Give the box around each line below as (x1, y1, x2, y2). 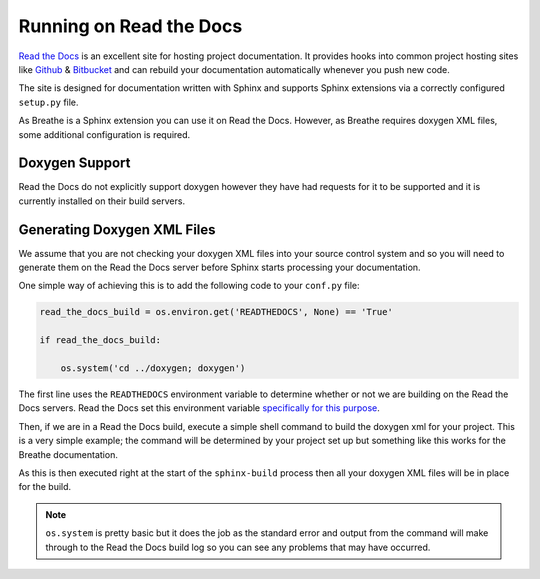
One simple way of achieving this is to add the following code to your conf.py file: (18, 280, 360, 292)
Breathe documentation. (18, 448, 119, 460)
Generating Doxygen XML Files (18, 221, 216, 238)
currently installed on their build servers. (18, 195, 185, 207)
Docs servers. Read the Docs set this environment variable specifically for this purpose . (18, 402, 380, 414)
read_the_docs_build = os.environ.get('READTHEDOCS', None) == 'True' (39, 306, 394, 318)
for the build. (18, 481, 72, 493)
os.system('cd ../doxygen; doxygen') (60, 363, 246, 374)
